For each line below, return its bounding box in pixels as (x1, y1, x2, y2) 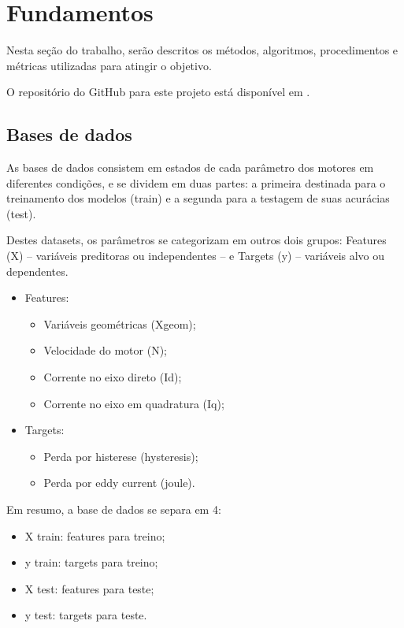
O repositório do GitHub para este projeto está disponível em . (6, 84, 310, 100)
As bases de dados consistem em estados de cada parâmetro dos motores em (6, 159, 374, 176)
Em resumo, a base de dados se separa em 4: (6, 501, 221, 518)
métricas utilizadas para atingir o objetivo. (6, 57, 212, 73)
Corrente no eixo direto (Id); (43, 369, 182, 385)
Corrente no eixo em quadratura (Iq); (43, 395, 224, 411)
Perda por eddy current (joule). (43, 474, 195, 491)
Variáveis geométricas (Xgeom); (43, 315, 196, 332)
